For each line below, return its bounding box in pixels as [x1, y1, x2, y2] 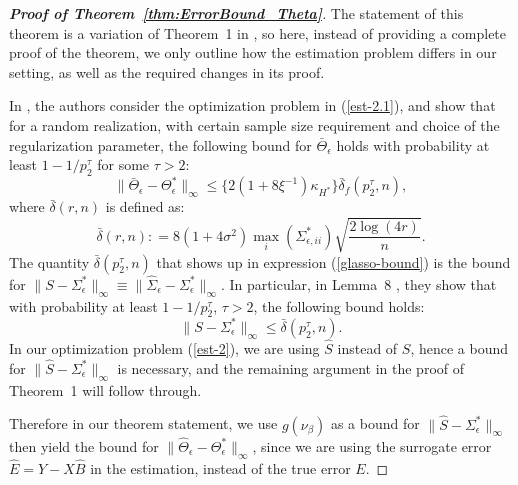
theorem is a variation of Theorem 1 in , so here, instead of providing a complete [9, 22, 507, 43]
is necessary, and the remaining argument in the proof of [117, 357, 465, 378]
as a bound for [330, 413, 420, 434]
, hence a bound [410, 338, 509, 359]
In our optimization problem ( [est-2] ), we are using [9, 338, 320, 359]
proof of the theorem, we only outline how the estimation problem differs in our [9, 42, 497, 63]
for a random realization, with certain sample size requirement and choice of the [9, 114, 500, 135]
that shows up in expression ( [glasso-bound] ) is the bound [156, 251, 511, 272]
